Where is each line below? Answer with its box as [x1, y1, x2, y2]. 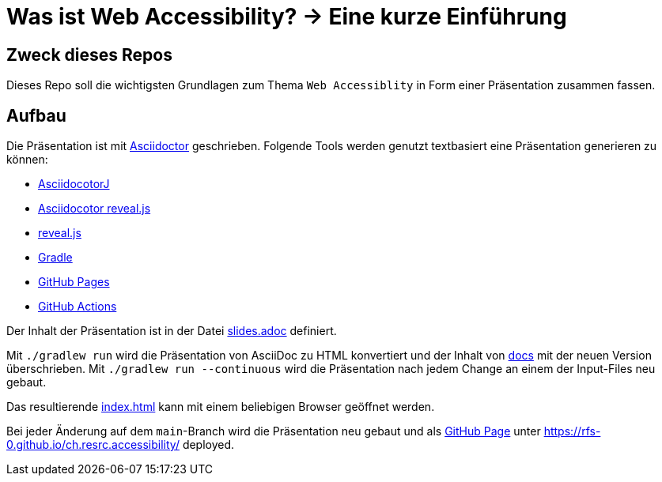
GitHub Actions [38, 299, 117, 314]
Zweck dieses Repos [6, 44, 172, 65]
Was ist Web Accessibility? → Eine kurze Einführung [6, 3, 567, 30]
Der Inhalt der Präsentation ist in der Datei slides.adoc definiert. [6, 324, 337, 338]
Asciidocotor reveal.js [38, 201, 151, 216]
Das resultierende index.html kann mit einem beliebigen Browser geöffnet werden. [6, 400, 435, 414]
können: [6, 153, 48, 167]
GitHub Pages [38, 275, 110, 289]
